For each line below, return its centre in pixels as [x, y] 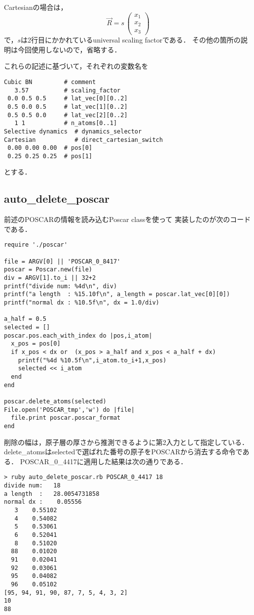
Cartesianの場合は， [36, 7]
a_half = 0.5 [25, 319]
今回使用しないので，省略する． [69, 49]
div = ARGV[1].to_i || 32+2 [50, 278]
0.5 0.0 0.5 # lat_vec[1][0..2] [68, 107]
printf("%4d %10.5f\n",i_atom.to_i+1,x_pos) [92, 360]
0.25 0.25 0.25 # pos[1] [50, 156]
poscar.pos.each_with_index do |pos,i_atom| [78, 335]
